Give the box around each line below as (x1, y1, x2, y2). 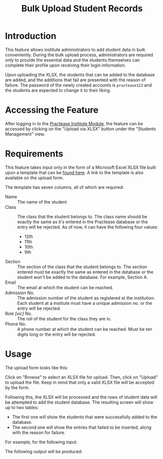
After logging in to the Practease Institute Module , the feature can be (5, 120, 143, 126)
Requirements (5, 148, 63, 160)
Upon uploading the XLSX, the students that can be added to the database (5, 71, 155, 77)
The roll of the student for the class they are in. (17, 316, 112, 321)
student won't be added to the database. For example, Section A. (17, 274, 148, 280)
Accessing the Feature (5, 105, 99, 115)
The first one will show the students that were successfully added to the (12, 414, 158, 420)
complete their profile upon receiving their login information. (5, 62, 126, 68)
